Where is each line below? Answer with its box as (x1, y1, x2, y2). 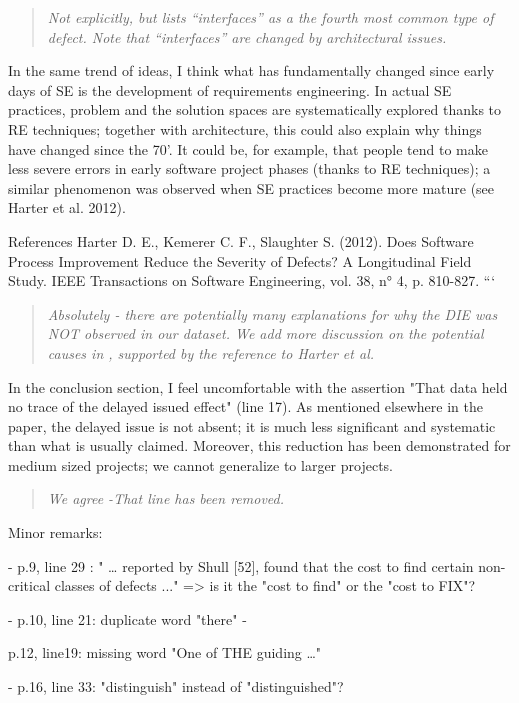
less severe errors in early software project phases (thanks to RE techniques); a (8, 158, 491, 179)
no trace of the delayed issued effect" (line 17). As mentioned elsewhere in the (8, 396, 483, 417)
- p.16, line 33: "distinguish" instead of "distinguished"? (8, 676, 344, 697)
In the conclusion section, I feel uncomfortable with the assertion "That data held (8, 376, 508, 397)
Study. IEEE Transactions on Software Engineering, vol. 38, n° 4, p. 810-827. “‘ (8, 270, 496, 291)
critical (8, 575, 51, 596)
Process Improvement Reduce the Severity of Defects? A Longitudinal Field (8, 250, 472, 271)
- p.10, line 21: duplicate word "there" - (8, 608, 247, 629)
